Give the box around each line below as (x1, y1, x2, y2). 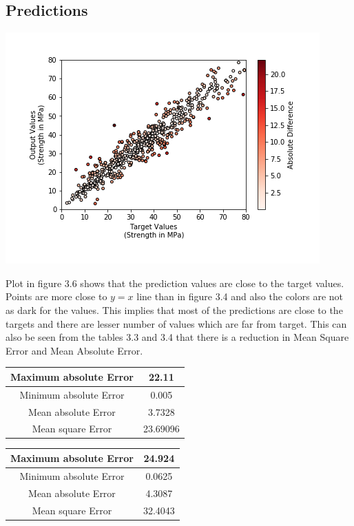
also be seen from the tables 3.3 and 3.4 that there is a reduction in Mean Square (6, 330, 349, 344)
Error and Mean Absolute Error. (6, 343, 143, 357)
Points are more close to (6, 289, 107, 304)
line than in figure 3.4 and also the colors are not (136, 289, 343, 304)
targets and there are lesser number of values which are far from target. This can (6, 316, 347, 330)
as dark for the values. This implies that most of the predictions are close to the (6, 302, 343, 317)
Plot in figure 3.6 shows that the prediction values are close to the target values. (6, 275, 344, 290)
